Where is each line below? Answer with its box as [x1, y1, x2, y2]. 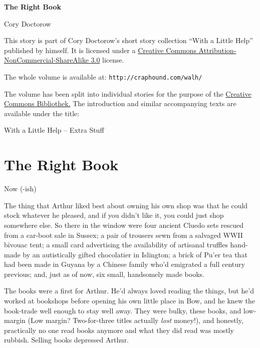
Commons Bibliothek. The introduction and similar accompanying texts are [4, 98, 236, 109]
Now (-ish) [4, 183, 37, 194]
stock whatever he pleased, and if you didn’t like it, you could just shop [4, 210, 224, 220]
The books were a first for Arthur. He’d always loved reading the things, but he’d [4, 285, 254, 296]
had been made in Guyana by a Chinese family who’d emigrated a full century [4, 259, 245, 269]
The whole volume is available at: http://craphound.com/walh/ [4, 71, 202, 82]
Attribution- [198, 45, 236, 55]
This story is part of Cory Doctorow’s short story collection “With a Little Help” [4, 35, 253, 46]
